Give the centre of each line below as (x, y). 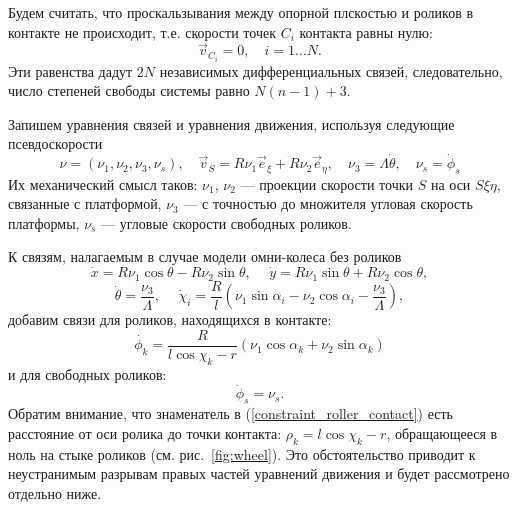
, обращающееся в (442, 432)
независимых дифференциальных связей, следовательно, (331, 70)
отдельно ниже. (55, 492)
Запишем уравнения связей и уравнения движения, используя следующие (231, 123)
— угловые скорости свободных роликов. (226, 222)
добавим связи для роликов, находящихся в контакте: (170, 319)
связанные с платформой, (85, 203)
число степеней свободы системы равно (129, 90)
